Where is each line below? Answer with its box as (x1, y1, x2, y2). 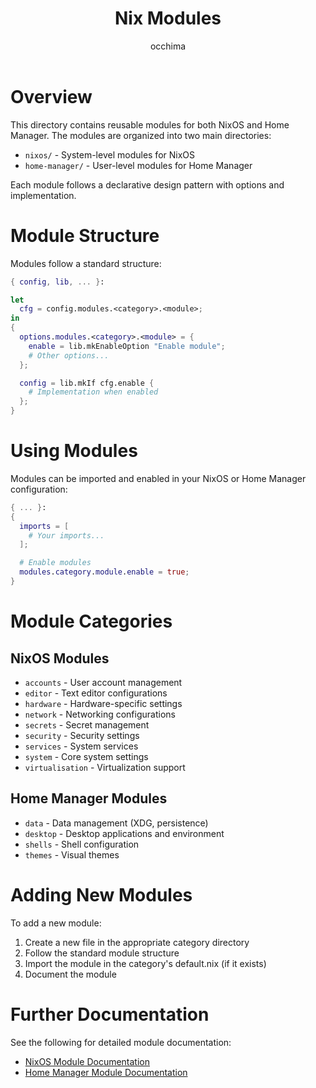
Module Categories (10, 610, 173, 633)
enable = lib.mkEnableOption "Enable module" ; (28, 341, 226, 351)
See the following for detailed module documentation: (10, 1036, 232, 1048)
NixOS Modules (10, 650, 110, 667)
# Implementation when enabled (28, 387, 159, 397)
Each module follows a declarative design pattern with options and (10, 178, 285, 191)
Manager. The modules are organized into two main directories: (10, 129, 272, 141)
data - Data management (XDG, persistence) (24, 817, 209, 829)
